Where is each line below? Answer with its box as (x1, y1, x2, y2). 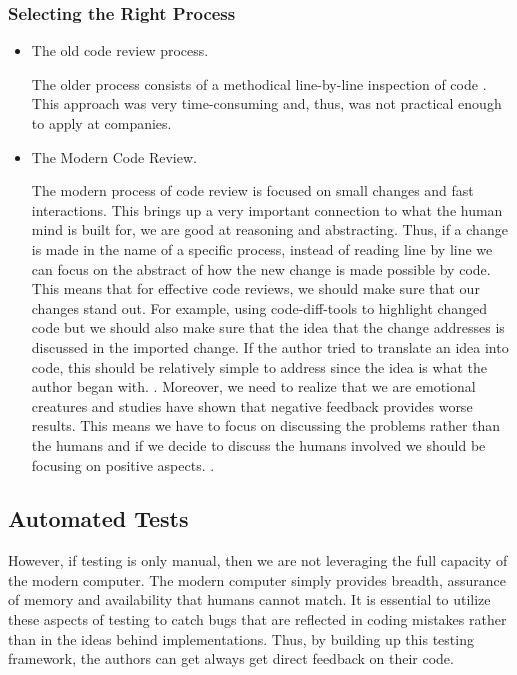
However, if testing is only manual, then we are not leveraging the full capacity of (8, 550, 508, 571)
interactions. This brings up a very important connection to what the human (31, 199, 503, 220)
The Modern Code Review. (31, 146, 197, 167)
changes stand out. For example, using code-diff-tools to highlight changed (31, 297, 487, 318)
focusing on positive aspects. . (31, 454, 215, 475)
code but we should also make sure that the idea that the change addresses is (31, 317, 505, 338)
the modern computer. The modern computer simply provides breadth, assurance (8, 569, 506, 590)
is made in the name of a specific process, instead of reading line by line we (31, 238, 493, 259)
